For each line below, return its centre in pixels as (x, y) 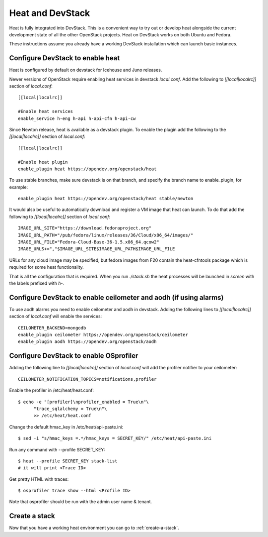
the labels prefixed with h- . (37, 283)
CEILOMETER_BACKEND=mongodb (52, 328)
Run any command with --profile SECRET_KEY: (57, 449)
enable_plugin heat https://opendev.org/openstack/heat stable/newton (106, 199)
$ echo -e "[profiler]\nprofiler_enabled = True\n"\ (83, 402)
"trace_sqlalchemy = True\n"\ (70, 409)
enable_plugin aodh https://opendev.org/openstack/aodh (87, 342)
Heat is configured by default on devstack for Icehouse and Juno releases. (86, 70)
